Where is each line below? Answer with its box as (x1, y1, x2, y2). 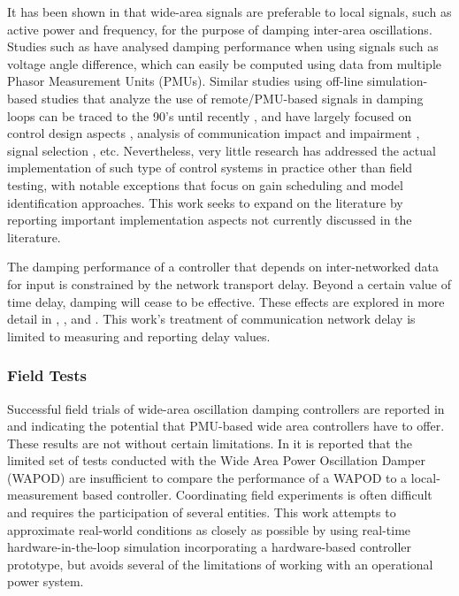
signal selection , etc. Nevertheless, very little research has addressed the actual (7, 141, 436, 159)
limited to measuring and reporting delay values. (7, 326, 271, 345)
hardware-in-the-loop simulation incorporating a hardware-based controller (7, 538, 412, 556)
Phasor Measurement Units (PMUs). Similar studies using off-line (7, 72, 363, 90)
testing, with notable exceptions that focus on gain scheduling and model (7, 175, 403, 194)
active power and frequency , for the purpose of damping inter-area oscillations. (7, 19, 432, 38)
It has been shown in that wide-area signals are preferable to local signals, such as (7, 3, 452, 20)
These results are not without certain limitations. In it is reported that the (7, 433, 412, 452)
